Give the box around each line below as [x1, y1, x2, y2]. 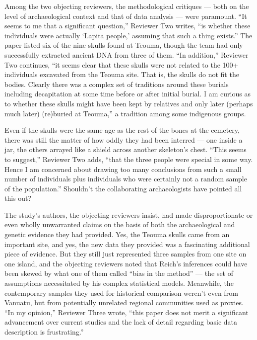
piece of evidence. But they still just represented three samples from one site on [4, 249, 247, 259]
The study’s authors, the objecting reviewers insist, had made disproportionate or [4, 209, 253, 220]
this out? [4, 193, 32, 203]
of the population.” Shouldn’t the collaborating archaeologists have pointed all [4, 183, 242, 193]
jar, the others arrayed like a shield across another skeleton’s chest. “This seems [4, 144, 247, 155]
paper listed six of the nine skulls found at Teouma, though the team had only [4, 40, 243, 50]
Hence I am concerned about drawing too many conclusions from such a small [4, 164, 242, 174]
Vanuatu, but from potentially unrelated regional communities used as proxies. [4, 297, 244, 308]
